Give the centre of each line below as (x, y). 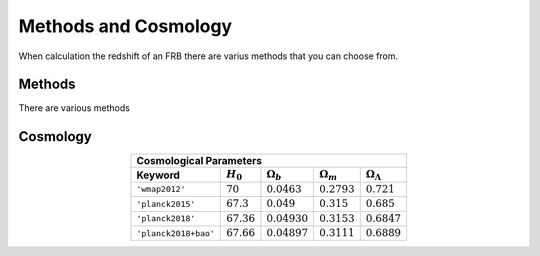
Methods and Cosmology (125, 26)
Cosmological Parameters (199, 161)
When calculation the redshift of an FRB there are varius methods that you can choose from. (208, 56)
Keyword (158, 175)
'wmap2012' (161, 189)
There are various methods (74, 108)
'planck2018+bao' (175, 233)
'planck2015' (166, 203)
